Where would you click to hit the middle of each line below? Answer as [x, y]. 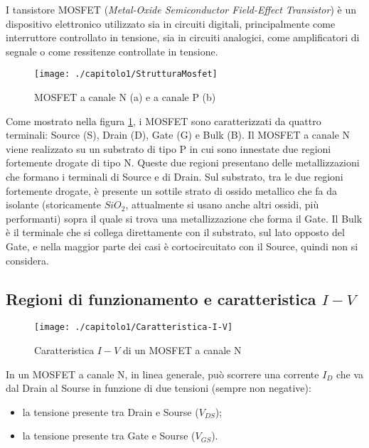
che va [350, 374]
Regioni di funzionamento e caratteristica [161, 298]
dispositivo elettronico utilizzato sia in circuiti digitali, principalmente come [171, 23]
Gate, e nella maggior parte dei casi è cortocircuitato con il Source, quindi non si [182, 246]
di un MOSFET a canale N [182, 350]
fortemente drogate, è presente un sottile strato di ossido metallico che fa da [171, 190]
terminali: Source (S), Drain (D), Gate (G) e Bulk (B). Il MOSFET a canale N [178, 135]
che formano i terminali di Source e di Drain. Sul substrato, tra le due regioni [175, 176]
